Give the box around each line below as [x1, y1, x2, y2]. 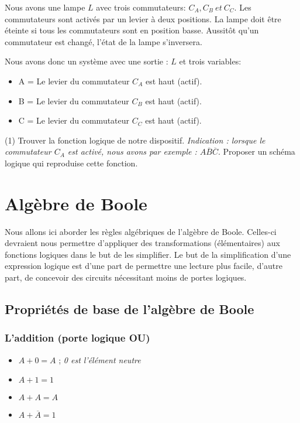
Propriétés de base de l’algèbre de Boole [5, 300, 254, 318]
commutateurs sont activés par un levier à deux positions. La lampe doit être [5, 12, 281, 25]
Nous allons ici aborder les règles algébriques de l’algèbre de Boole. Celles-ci [5, 225, 277, 237]
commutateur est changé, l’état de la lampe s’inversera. [5, 35, 202, 47]
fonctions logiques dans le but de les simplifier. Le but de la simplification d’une [5, 248, 291, 260]
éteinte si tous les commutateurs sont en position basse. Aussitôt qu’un [5, 24, 259, 36]
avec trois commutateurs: [96, 1, 186, 13]
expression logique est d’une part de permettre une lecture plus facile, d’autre [5, 260, 282, 272]
